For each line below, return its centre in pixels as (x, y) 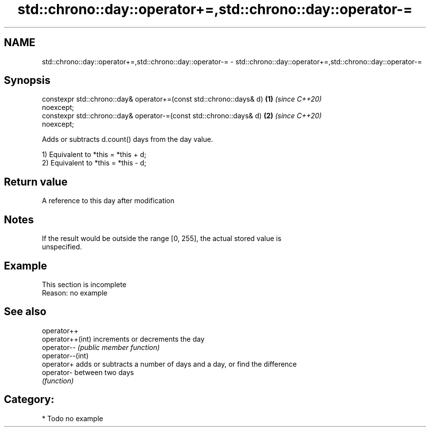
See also (25, 312)
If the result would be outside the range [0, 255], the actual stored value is (162, 239)
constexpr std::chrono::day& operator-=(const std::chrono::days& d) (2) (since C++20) (182, 116)
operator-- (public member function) (101, 347)
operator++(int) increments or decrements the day (123, 339)
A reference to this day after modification (108, 201)
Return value (36, 182)
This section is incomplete (84, 284)
